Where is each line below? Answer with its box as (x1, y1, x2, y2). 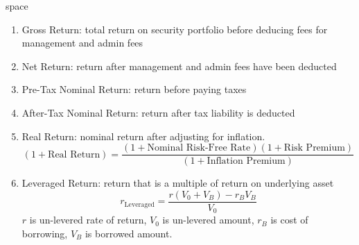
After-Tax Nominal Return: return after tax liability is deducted (21, 105, 295, 119)
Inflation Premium (207, 156, 286, 167)
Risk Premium (283, 143, 345, 153)
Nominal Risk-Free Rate (147, 143, 251, 153)
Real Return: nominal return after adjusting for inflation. (21, 128, 265, 143)
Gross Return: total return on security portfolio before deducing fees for (21, 22, 328, 36)
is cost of (270, 212, 308, 227)
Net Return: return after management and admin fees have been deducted (21, 58, 337, 73)
